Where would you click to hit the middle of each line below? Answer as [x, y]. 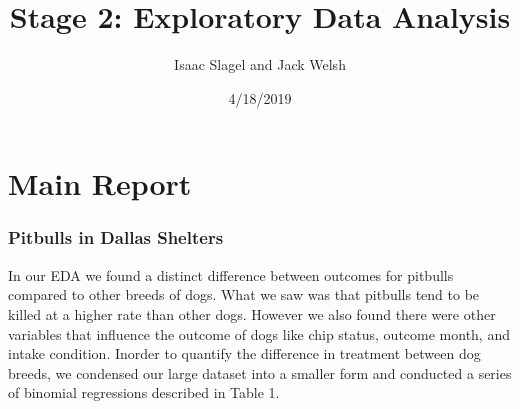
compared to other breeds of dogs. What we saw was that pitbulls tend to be [244, 294]
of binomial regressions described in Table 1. [144, 392]
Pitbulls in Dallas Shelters [116, 237]
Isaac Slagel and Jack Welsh [260, 64]
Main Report [100, 183]
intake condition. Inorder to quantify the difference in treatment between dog [244, 353]
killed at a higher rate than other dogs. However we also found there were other [252, 313]
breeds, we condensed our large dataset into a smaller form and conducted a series [260, 372]
